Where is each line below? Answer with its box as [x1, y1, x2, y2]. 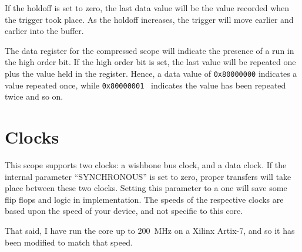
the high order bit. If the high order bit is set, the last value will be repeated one [5, 56, 296, 68]
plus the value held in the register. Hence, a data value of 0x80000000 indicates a [5, 67, 297, 79]
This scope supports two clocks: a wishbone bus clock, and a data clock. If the [5, 159, 287, 171]
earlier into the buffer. [5, 25, 84, 37]
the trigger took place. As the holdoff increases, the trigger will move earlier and [5, 13, 294, 25]
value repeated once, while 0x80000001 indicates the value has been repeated [5, 79, 286, 91]
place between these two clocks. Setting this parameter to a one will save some [5, 182, 287, 194]
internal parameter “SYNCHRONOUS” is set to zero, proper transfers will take [5, 170, 291, 182]
